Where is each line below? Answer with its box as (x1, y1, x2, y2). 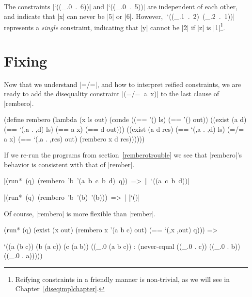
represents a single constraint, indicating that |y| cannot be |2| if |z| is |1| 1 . (4, 21, 225, 32)
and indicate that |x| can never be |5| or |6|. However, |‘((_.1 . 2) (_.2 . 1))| (4, 11, 235, 21)
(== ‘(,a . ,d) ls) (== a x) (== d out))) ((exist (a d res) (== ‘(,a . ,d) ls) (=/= (4, 123, 244, 134)
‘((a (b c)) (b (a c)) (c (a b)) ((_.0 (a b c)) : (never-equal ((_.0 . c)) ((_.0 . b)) (4, 241, 240, 251)
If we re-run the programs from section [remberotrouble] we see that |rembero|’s (4, 150, 242, 160)
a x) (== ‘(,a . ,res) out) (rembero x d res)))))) (4, 133, 145, 143)
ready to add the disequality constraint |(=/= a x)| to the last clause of (4, 88, 220, 99)
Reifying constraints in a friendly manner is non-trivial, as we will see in (15, 274, 230, 284)
